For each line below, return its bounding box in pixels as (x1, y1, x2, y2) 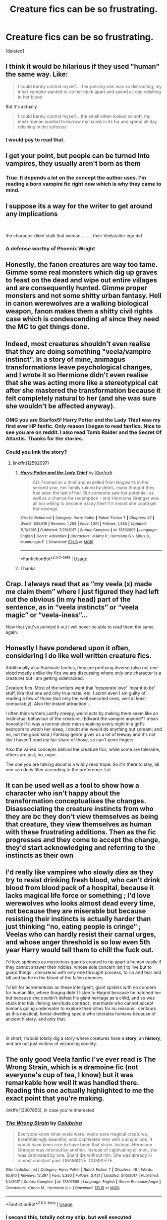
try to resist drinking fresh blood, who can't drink (5, 876, 161, 884)
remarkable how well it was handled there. (5, 1078, 139, 1087)
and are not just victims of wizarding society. (5, 1041, 97, 1047)
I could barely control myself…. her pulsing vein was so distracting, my (17, 83, 162, 89)
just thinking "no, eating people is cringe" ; (5, 922, 141, 931)
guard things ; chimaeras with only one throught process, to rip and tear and (5, 969, 162, 976)
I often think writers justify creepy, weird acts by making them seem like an (5, 711, 158, 716)
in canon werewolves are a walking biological (5, 300, 149, 308)
